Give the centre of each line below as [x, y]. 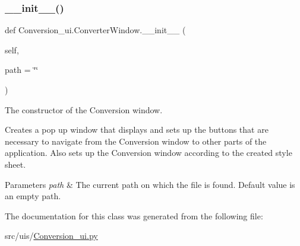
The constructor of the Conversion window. [84, 109]
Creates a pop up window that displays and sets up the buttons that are [137, 130]
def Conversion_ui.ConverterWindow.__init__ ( [95, 30]
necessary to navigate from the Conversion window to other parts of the [136, 141]
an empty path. [33, 196]
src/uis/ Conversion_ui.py [51, 236]
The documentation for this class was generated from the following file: [134, 215]
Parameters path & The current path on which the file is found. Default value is [150, 184]
